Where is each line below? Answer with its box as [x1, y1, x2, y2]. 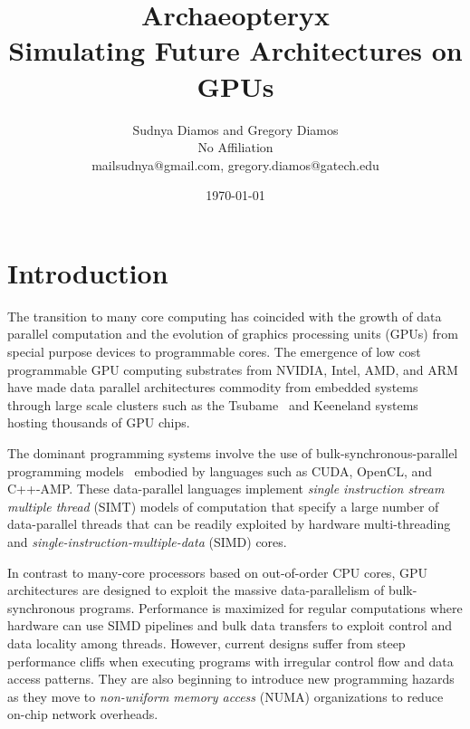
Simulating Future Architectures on [8, 32, 463, 69]
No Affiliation [197, 138, 273, 157]
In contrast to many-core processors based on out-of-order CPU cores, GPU [7, 562, 427, 581]
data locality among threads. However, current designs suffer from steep [7, 633, 406, 652]
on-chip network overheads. [7, 705, 158, 724]
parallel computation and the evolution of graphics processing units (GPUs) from [7, 324, 458, 343]
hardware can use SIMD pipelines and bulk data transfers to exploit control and [7, 616, 453, 635]
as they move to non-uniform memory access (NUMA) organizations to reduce [7, 686, 444, 705]
